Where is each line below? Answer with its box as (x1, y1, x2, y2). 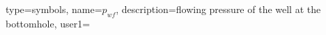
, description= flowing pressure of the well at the (116, 2, 321, 16)
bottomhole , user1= (6, 16, 91, 30)
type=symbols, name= (6, 2, 102, 16)
